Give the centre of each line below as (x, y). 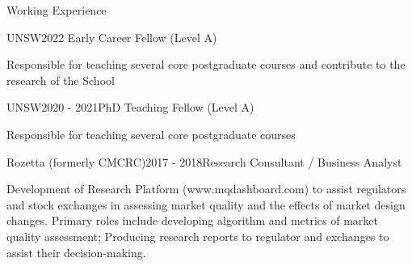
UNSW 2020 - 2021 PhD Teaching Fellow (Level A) (130, 107)
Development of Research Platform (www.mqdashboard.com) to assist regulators (206, 189)
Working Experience (57, 10)
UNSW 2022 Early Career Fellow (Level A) (112, 37)
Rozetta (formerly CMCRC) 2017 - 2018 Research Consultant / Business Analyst (204, 161)
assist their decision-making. (76, 252)
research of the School (61, 80)
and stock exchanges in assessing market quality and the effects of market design (206, 204)
